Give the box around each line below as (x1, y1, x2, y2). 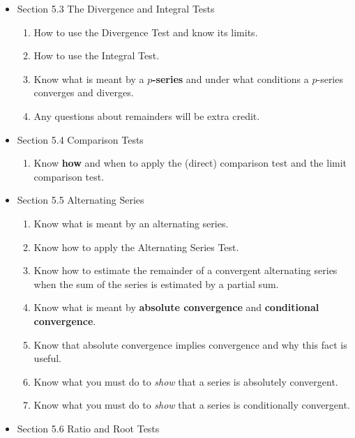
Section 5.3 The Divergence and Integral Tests (17, 1, 215, 15)
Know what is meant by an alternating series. (33, 216, 229, 230)
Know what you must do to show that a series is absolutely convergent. (33, 374, 338, 388)
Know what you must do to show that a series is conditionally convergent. (33, 398, 350, 412)
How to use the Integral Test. (33, 48, 160, 63)
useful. (33, 351, 61, 365)
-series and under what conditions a (152, 71, 309, 86)
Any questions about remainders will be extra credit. (33, 108, 260, 123)
